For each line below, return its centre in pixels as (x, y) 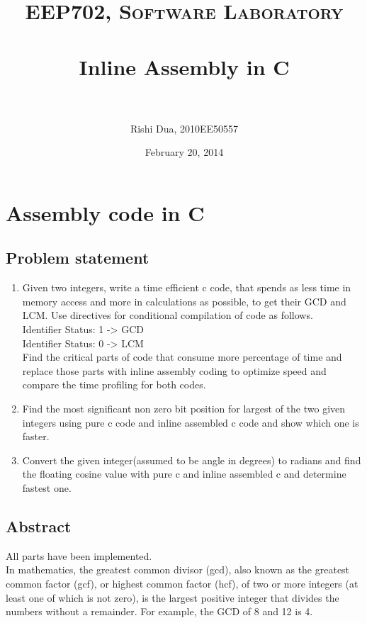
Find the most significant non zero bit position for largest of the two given (184, 409)
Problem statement (78, 258)
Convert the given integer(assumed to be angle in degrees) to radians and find (192, 460)
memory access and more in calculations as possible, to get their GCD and (184, 301)
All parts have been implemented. (79, 555)
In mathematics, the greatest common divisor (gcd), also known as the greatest (178, 569)
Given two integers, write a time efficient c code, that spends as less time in (187, 287)
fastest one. (47, 487)
